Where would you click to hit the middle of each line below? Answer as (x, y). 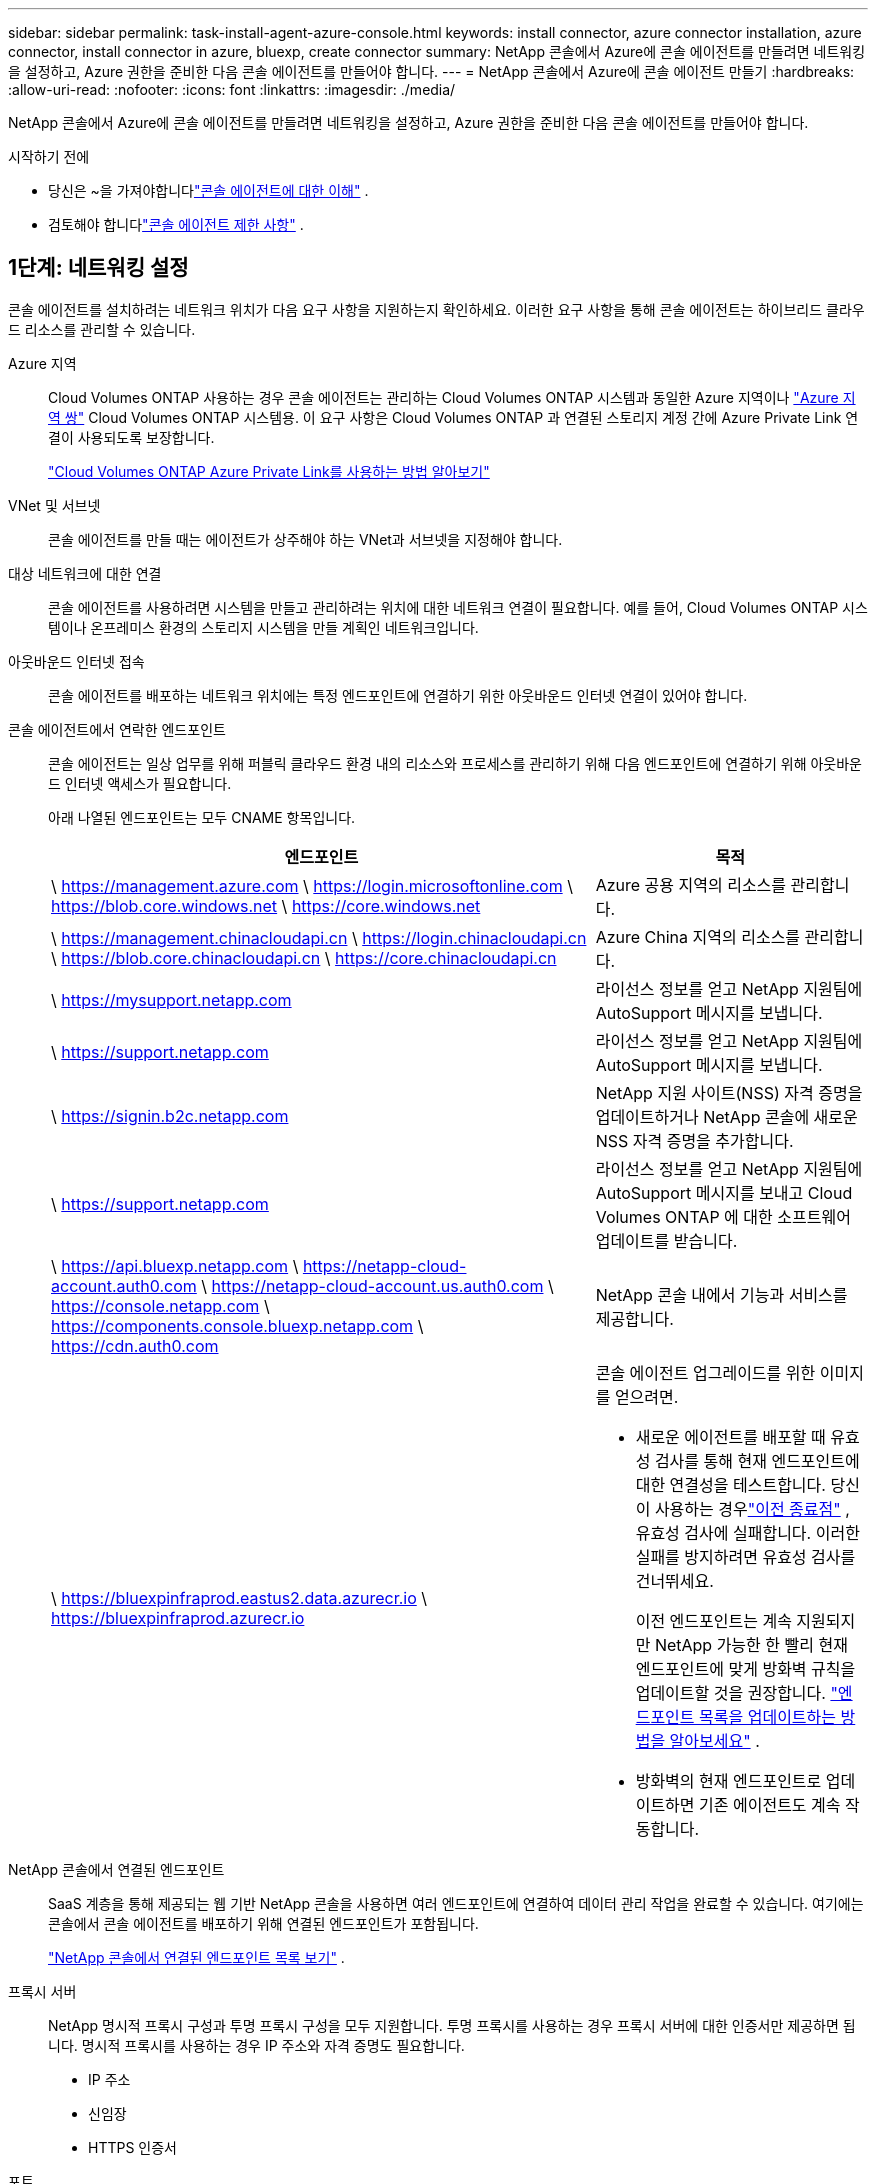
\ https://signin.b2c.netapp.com (170, 1115)
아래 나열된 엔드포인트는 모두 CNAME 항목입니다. (202, 817)
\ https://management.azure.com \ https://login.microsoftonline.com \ (312, 885)
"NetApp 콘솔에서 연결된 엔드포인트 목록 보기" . (196, 1957)
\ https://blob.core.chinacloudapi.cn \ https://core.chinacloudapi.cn (304, 957)
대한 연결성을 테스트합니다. (730, 1484)
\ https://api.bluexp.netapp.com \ (175, 1265)
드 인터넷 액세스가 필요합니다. (140, 783)
